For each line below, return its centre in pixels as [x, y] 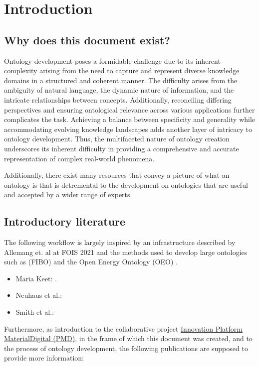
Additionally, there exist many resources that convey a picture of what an [117, 175]
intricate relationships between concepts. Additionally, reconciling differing [118, 99]
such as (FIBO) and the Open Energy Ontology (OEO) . [91, 262]
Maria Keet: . [36, 278]
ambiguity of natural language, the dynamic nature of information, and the [119, 90]
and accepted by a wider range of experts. [68, 194]
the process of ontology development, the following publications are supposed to [126, 348]
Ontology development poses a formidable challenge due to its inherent [112, 61]
